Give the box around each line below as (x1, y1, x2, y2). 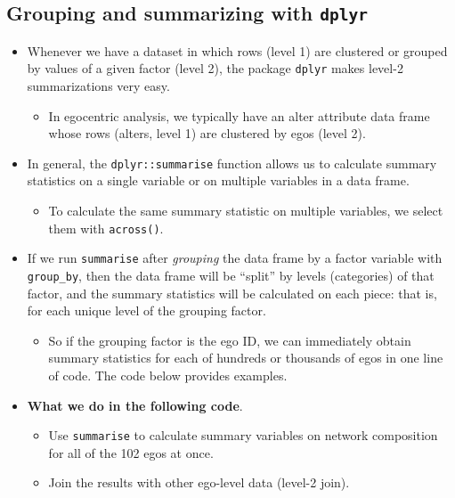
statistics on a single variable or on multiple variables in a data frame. (27, 171, 410, 190)
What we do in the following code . (27, 396, 243, 414)
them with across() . (48, 218, 164, 237)
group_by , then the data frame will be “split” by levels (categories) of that (27, 265, 435, 284)
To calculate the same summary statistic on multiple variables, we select (48, 201, 443, 220)
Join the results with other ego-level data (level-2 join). (48, 473, 350, 492)
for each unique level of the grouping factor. (27, 301, 266, 320)
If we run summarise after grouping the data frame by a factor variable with (27, 249, 443, 267)
